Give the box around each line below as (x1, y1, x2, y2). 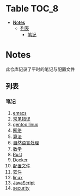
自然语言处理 (12, 139, 39, 145)
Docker (12, 157, 28, 163)
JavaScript (12, 180, 35, 186)
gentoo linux (12, 121, 39, 127)
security (12, 185, 30, 191)
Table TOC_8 (5, 3, 59, 14)
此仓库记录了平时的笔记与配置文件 (5, 66, 75, 72)
